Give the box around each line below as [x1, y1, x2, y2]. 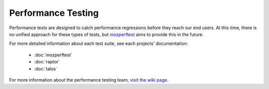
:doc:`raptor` [34, 59, 60, 65]
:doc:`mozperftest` [34, 52, 72, 58]
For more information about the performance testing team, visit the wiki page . [9, 77, 169, 83]
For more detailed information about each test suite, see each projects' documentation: [9, 41, 188, 46]
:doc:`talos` [34, 66, 57, 72]
